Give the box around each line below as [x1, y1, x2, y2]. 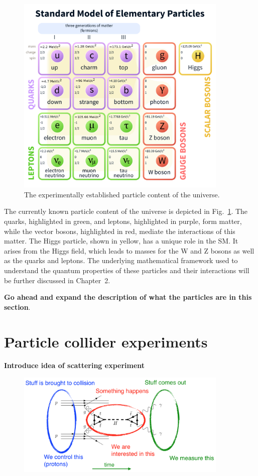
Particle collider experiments [4, 331, 208, 351]
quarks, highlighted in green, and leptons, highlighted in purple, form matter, [4, 215, 242, 226]
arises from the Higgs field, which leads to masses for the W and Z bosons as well [4, 245, 254, 256]
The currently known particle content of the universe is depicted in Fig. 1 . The [4, 206, 248, 216]
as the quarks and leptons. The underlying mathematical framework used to [4, 255, 238, 266]
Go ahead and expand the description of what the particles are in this [4, 292, 252, 302]
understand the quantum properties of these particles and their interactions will [4, 265, 249, 275]
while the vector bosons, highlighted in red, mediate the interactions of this [4, 225, 235, 236]
